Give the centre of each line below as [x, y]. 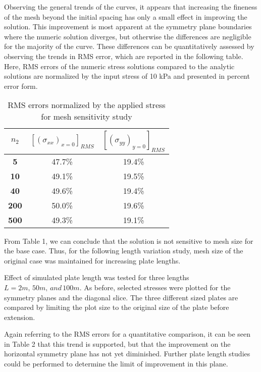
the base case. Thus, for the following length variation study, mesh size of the [124, 251]
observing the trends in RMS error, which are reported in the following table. [124, 56]
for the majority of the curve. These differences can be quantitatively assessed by [129, 46]
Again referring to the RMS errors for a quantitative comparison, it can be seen [127, 334]
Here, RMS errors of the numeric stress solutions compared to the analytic [119, 66]
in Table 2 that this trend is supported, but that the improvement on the [117, 343]
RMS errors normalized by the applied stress [87, 105]
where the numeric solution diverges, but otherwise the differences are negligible [128, 36]
